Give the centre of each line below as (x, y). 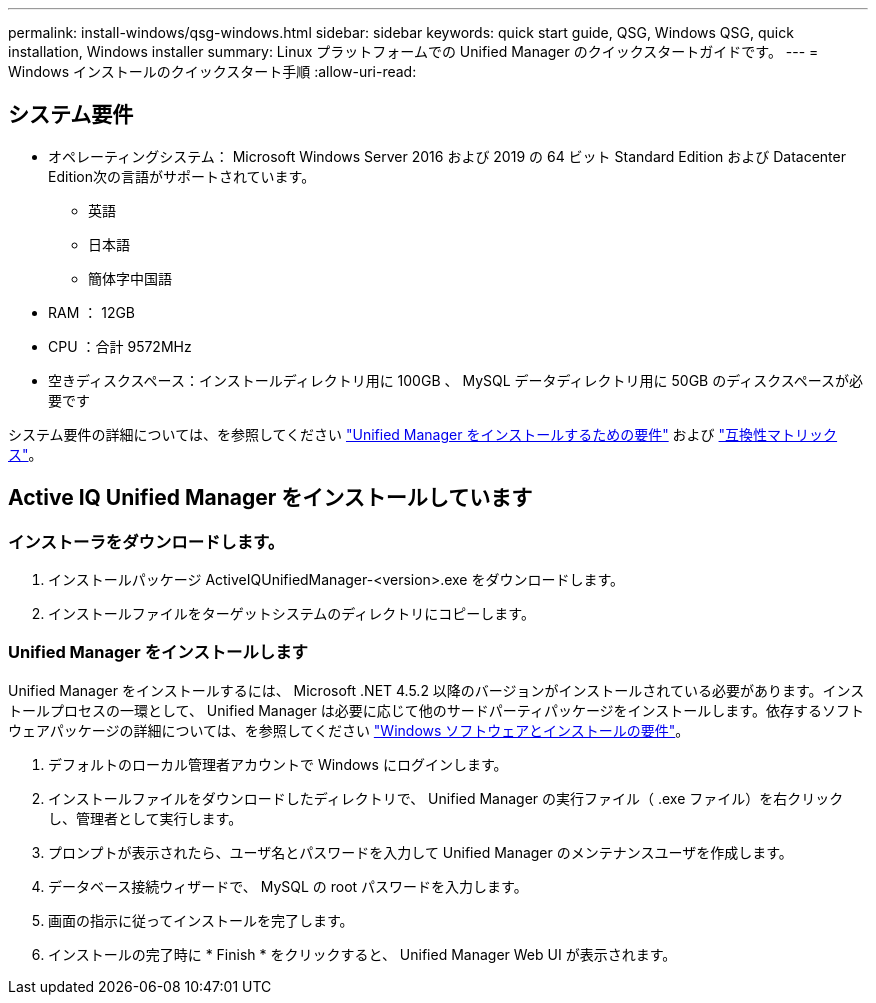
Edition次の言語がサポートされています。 (182, 176)
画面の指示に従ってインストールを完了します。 (201, 920)
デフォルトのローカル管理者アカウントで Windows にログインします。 (278, 764)
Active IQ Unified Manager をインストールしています (270, 498)
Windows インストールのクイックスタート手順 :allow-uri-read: (212, 71)
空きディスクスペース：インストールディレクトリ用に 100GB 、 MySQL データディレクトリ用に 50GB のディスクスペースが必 (456, 380)
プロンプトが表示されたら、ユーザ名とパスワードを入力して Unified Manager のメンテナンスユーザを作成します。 (420, 852)
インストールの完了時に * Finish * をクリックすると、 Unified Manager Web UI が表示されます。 (362, 954)
